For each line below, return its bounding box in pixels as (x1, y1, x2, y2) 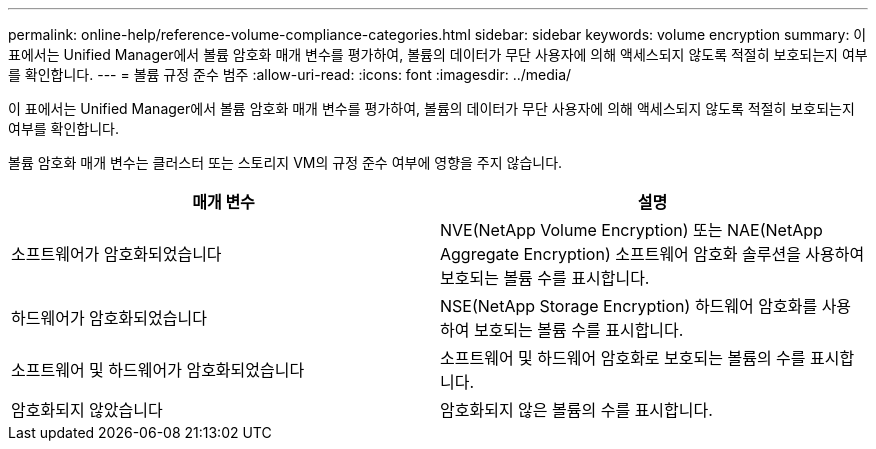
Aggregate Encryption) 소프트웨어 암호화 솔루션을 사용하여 (440, 244, 865, 264)
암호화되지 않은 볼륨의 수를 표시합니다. (440, 400, 713, 420)
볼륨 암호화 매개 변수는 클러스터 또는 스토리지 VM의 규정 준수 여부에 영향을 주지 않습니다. (8, 154, 563, 171)
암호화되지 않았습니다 (11, 400, 163, 420)
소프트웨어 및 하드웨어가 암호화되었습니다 (11, 360, 305, 380)
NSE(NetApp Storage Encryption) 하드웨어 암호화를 (440, 296, 818, 316)
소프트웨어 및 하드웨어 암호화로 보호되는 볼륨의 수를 (440, 348, 806, 368)
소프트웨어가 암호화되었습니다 (11, 244, 222, 264)
